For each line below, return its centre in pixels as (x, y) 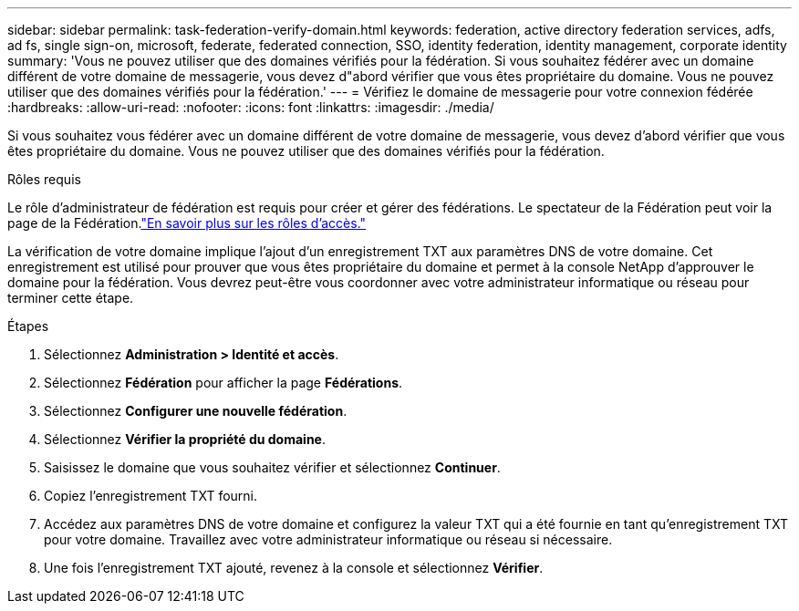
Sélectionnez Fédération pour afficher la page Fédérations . (223, 383)
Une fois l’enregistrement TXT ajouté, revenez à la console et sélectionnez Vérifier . (294, 568)
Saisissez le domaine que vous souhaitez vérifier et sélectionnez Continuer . (272, 467)
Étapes (28, 326)
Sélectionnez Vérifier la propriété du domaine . (185, 439)
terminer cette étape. (71, 298)
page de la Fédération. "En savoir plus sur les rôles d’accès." (187, 223)
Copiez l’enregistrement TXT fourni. (151, 496)
